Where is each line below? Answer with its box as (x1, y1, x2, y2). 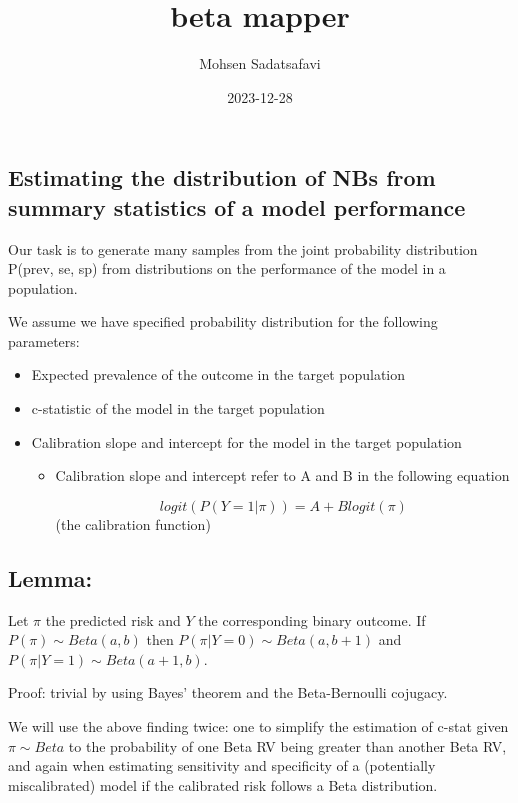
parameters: (8, 330, 80, 351)
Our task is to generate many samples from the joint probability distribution (8, 238, 478, 259)
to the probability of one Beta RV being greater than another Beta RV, (68, 735, 507, 756)
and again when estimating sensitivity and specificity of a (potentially (8, 755, 436, 776)
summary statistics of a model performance (8, 191, 466, 222)
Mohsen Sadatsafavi (199, 53, 321, 74)
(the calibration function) (55, 513, 211, 534)
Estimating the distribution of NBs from (8, 162, 436, 193)
